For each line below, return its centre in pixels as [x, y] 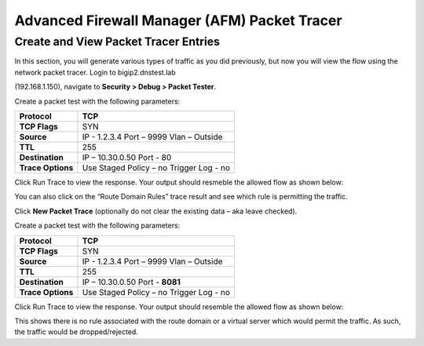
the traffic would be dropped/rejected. [77, 332]
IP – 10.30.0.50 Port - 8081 [131, 282]
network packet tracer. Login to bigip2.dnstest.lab [95, 72]
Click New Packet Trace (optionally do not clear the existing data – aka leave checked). [156, 211]
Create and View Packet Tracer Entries [117, 42]
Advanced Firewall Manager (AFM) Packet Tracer [178, 20]
